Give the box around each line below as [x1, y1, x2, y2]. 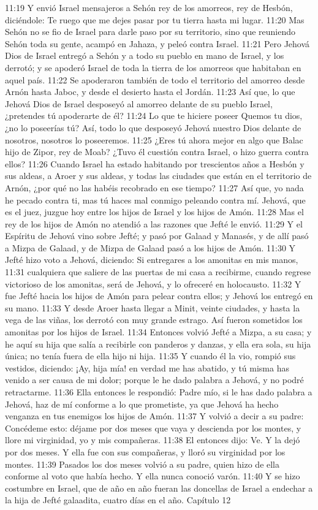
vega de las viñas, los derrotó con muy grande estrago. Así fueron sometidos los [5, 313, 303, 326]
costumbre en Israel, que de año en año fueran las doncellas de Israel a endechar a [5, 481, 313, 494]
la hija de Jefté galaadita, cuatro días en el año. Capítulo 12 [5, 493, 231, 506]
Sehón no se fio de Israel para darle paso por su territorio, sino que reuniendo [5, 25, 295, 38]
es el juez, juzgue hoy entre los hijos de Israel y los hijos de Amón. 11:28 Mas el [5, 205, 304, 218]
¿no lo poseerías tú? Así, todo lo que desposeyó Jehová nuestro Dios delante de [5, 121, 301, 134]
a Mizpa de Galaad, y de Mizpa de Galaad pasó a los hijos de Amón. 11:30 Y [5, 241, 296, 254]
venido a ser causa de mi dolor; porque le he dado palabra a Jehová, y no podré [5, 373, 304, 386]
